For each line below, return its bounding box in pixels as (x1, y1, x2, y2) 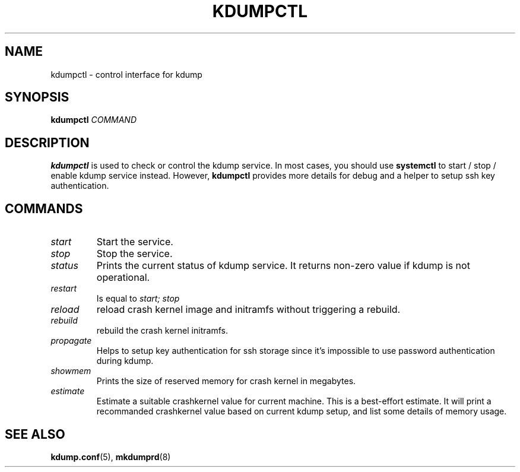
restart (50, 283, 77, 294)
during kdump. (96, 356, 154, 366)
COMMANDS (5, 201, 83, 216)
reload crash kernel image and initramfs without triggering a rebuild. (96, 303, 401, 316)
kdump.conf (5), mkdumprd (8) (50, 451, 171, 462)
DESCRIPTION (5, 135, 90, 150)
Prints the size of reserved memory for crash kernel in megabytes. (96, 376, 356, 387)
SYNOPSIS (5, 90, 69, 105)
